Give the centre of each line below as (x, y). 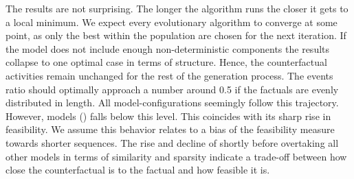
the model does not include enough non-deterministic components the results (168, 48)
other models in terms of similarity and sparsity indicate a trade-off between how (176, 156)
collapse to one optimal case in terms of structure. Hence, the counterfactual (166, 62)
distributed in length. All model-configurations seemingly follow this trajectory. (172, 103)
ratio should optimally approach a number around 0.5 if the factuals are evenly (172, 89)
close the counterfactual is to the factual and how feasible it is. (138, 170)
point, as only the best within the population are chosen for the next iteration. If (176, 35)
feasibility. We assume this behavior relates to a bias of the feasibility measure (170, 129)
